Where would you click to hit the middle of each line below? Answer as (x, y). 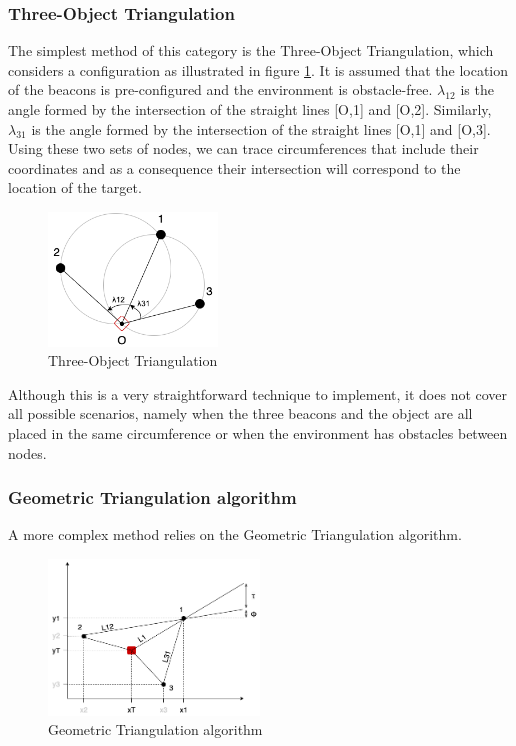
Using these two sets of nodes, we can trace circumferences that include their (243, 148)
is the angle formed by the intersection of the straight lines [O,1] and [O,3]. (261, 128)
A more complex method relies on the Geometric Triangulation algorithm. (235, 534)
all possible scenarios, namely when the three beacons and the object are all (240, 413)
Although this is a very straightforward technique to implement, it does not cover (258, 393)
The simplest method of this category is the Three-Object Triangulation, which (251, 50)
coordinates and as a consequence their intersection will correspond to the (234, 167)
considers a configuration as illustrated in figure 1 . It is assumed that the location (258, 69)
